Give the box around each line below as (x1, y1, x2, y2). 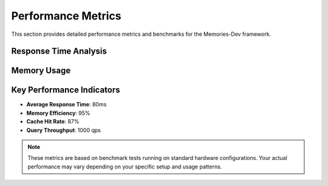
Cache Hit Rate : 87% (26, 118, 80, 125)
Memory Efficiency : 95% (26, 109, 91, 117)
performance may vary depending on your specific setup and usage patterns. (27, 163, 222, 170)
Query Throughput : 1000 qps (26, 126, 101, 134)
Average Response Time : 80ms (26, 101, 107, 108)
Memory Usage (11, 66, 71, 76)
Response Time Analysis (11, 46, 108, 57)
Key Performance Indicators (11, 85, 121, 95)
